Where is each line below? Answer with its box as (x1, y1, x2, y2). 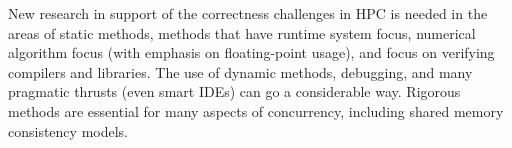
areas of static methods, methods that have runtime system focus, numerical (8, 22, 476, 43)
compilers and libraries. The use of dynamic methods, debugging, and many (8, 61, 473, 82)
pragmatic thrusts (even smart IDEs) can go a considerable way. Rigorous (8, 81, 461, 102)
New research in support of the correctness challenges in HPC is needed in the (8, 3, 488, 23)
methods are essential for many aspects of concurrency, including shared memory (8, 100, 504, 121)
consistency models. (8, 120, 128, 141)
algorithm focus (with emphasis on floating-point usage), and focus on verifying (8, 42, 495, 63)
